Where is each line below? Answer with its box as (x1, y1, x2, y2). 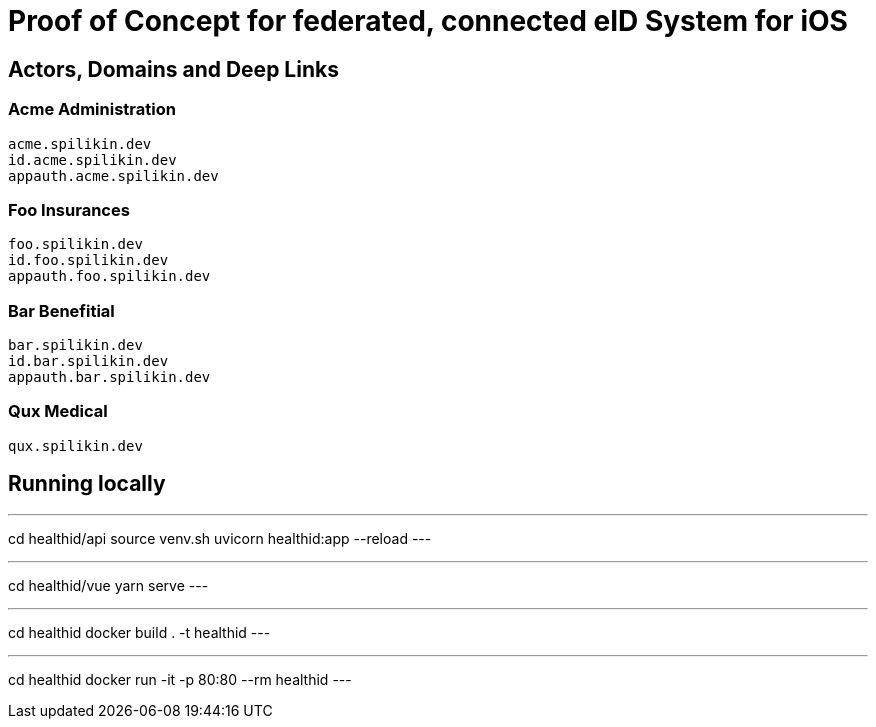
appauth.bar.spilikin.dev (8, 369, 211, 386)
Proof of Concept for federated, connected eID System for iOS (8, 4, 848, 38)
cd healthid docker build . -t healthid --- (8, 623, 271, 641)
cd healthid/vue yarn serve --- (8, 576, 209, 594)
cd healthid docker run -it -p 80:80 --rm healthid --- (8, 670, 352, 688)
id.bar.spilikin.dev (8, 353, 169, 370)
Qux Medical (8, 401, 108, 422)
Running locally (8, 471, 166, 497)
